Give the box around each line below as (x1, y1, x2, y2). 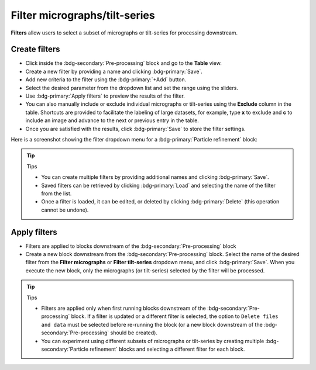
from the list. (41, 190, 72, 197)
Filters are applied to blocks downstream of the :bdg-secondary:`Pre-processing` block (25, 243, 236, 250)
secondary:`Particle (41, 345, 89, 352)
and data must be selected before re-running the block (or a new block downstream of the (41, 321, 263, 328)
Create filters (11, 44, 60, 54)
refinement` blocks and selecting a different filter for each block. (90, 345, 245, 352)
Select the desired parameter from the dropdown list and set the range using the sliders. (25, 84, 238, 91)
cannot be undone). (41, 206, 89, 213)
